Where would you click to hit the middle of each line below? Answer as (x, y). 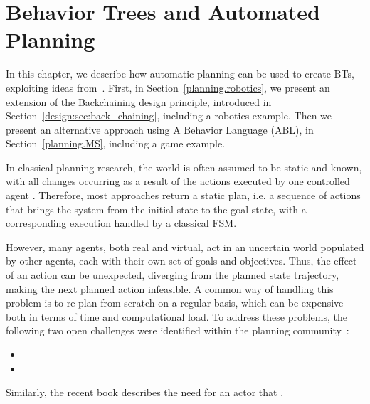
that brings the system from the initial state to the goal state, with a (156, 209)
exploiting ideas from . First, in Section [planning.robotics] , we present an (168, 87)
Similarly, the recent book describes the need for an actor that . (145, 392)
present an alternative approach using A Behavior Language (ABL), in (160, 129)
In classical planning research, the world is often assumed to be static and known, (184, 167)
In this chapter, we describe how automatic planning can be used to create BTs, (180, 74)
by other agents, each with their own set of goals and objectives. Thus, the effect (181, 261)
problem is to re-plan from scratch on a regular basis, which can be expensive (175, 303)
